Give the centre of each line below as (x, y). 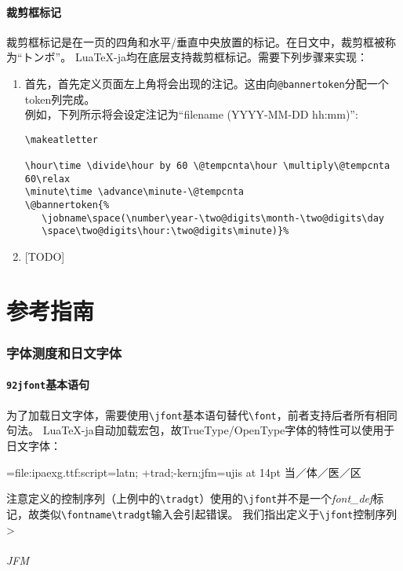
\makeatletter (61, 139)
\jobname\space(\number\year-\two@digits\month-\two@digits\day (213, 218)
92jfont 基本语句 (48, 384)
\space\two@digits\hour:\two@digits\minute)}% (165, 231)
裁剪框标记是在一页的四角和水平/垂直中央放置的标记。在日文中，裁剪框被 (196, 41)
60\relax (47, 179)
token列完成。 (60, 99)
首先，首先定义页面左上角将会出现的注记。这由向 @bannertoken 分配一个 (207, 83)
